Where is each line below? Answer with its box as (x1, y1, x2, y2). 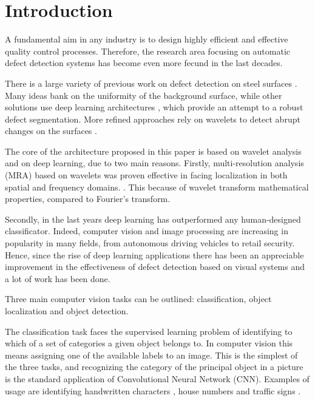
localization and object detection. (5, 305, 129, 317)
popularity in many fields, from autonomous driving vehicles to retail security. (5, 237, 295, 249)
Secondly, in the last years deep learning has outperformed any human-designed (5, 212, 301, 225)
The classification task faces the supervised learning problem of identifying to (5, 325, 293, 337)
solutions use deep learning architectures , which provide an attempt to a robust (5, 101, 303, 113)
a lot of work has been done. (5, 272, 110, 285)
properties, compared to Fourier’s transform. (5, 192, 171, 205)
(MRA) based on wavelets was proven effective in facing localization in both (5, 169, 288, 181)
